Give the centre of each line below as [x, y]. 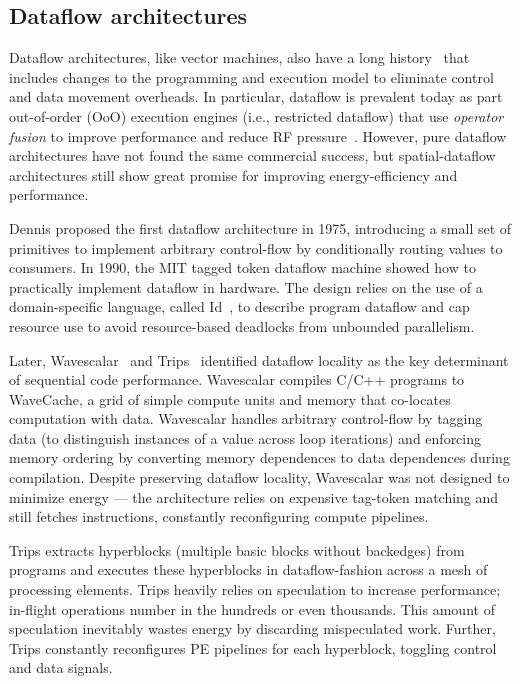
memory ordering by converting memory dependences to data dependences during [259, 457]
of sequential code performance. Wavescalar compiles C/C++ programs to [237, 379]
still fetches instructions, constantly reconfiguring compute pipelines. [219, 516]
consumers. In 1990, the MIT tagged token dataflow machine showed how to [242, 267]
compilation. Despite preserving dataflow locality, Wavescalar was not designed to [259, 477]
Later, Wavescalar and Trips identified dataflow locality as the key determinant [259, 359]
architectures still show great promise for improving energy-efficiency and [233, 174]
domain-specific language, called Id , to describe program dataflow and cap [239, 306]
